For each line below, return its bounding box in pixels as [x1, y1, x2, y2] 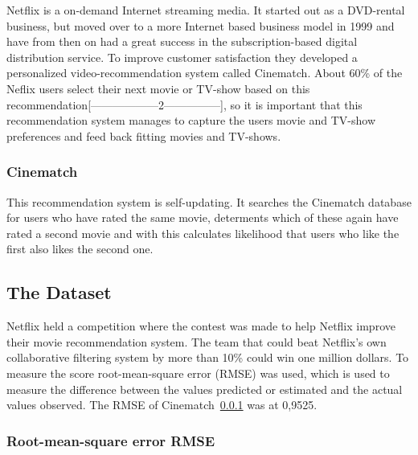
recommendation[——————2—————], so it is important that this [6, 96, 363, 113]
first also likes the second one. [6, 240, 154, 257]
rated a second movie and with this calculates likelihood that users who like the [6, 224, 400, 241]
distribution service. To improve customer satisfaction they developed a [6, 48, 358, 65]
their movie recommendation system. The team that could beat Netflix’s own [6, 333, 387, 350]
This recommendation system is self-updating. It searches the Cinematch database [6, 193, 412, 210]
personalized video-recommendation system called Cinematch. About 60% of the [6, 64, 403, 81]
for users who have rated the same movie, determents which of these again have [6, 209, 399, 226]
